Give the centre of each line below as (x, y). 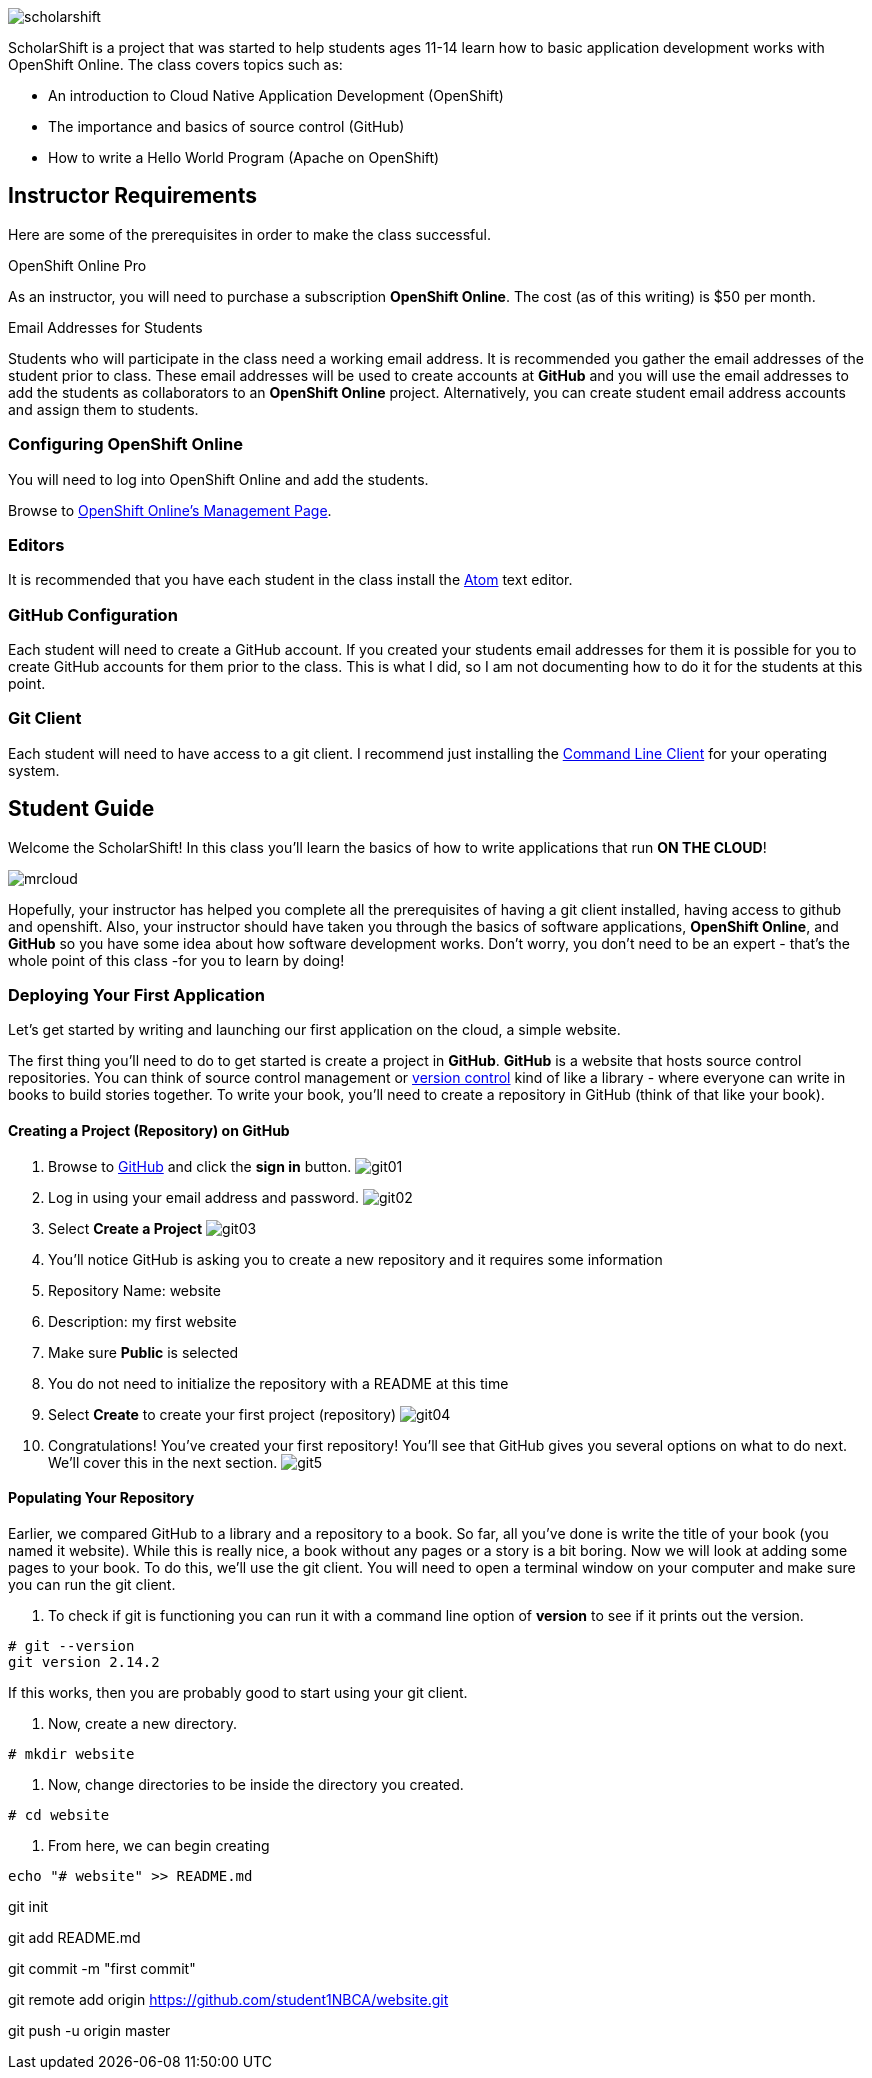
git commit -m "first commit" (102, 1968)
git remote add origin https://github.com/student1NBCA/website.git (228, 1999)
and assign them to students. (103, 409)
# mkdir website (71, 1753)
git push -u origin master (89, 2030)
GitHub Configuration (93, 614)
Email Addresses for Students (105, 327)
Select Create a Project (125, 1228)
